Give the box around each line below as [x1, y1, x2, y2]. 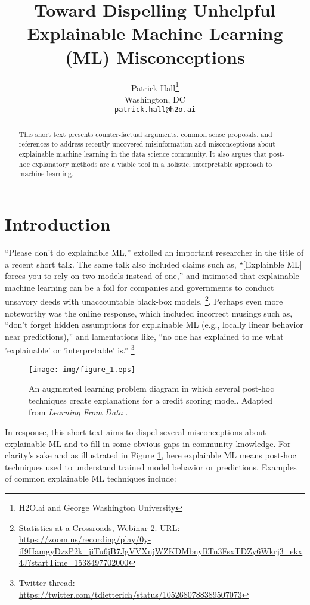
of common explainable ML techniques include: [5, 472, 176, 485]
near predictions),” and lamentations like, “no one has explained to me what [5, 330, 284, 342]
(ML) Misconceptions [65, 44, 245, 69]
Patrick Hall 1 [131, 79, 179, 94]
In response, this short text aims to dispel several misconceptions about [5, 426, 266, 438]
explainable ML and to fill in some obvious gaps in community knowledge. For [5, 437, 291, 449]
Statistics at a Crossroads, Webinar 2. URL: [18, 521, 180, 533]
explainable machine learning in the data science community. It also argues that [18, 149, 267, 159]
